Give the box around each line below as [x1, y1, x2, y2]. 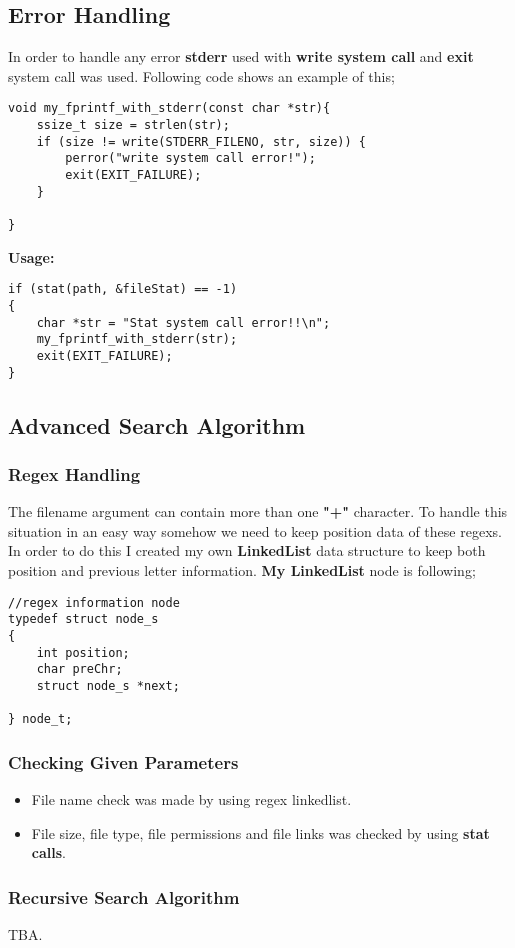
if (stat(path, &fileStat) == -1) [8, 282, 238, 297]
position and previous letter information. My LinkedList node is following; [8, 559, 476, 580]
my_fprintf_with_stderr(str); [36, 332, 238, 347]
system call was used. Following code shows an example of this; [8, 65, 395, 86]
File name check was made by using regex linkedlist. [31, 789, 352, 810]
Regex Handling [8, 461, 141, 486]
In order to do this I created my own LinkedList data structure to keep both [8, 540, 486, 561]
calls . [31, 842, 66, 863]
